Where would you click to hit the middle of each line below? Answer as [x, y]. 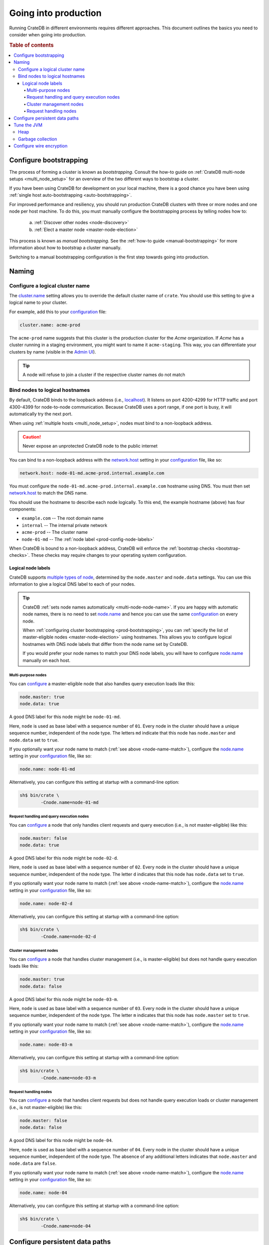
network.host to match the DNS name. [49, 493]
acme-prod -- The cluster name [55, 532]
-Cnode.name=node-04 [66, 1226]
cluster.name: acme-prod [50, 325]
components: [23, 509]
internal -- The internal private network [65, 525]
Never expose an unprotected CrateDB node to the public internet [90, 446]
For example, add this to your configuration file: [58, 312]
